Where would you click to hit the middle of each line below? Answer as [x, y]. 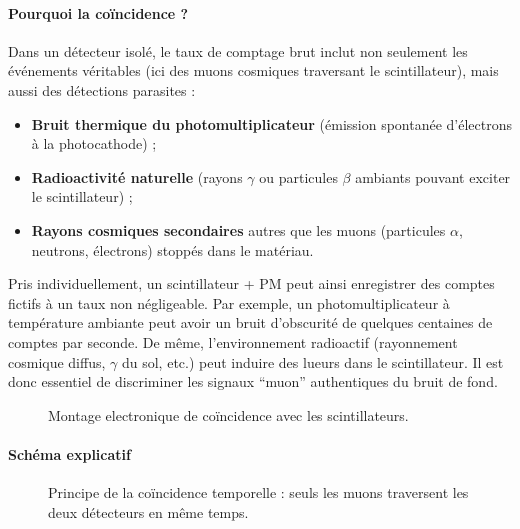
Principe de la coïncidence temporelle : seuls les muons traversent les [258, 492]
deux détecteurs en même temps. [148, 511]
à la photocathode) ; [94, 143]
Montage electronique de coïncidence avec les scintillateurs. [228, 414]
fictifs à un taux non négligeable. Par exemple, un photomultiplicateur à [229, 302]
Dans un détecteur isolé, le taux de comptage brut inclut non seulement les [238, 50]
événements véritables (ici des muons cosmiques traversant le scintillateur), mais [253, 70]
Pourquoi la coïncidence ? [98, 12]
